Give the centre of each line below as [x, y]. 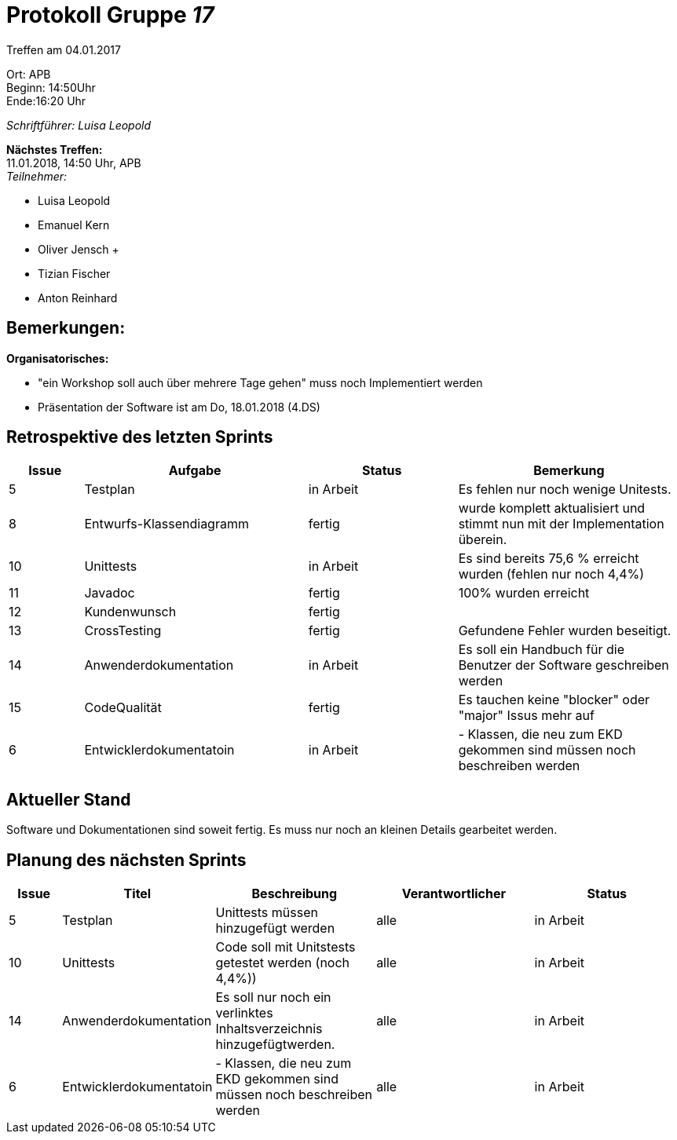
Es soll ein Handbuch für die [542, 650]
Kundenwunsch [130, 612]
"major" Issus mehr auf [526, 716]
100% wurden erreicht [524, 593]
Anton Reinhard [78, 298]
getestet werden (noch [283, 963]
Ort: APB [29, 74]
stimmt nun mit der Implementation [561, 524]
